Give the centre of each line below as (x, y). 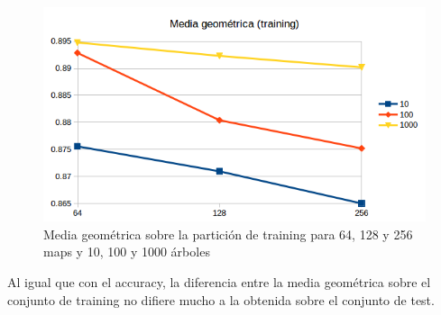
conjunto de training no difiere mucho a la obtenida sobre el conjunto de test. (221, 299)
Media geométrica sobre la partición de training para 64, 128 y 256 (228, 234)
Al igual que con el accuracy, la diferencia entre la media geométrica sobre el (219, 282)
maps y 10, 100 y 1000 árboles (127, 252)
